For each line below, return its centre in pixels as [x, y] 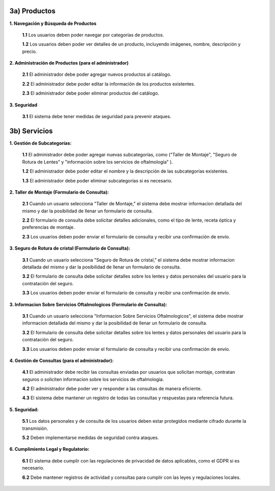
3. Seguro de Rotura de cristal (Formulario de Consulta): [70, 248]
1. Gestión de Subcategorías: [40, 143]
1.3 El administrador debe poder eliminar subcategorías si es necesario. [97, 180]
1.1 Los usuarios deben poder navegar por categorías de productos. [93, 35]
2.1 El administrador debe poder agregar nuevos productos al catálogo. [97, 74]
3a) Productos [32, 11]
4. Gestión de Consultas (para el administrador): [62, 360]
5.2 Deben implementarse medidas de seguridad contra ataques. [90, 438]
